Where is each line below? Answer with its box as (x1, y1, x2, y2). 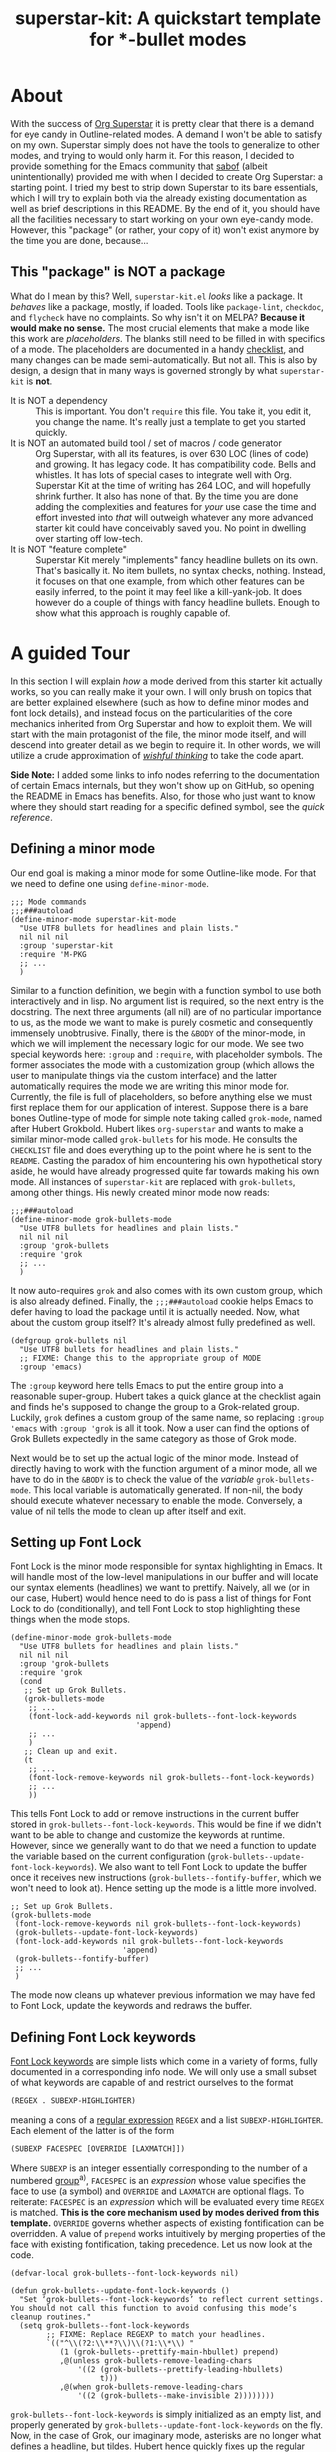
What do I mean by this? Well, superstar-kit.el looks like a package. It (10, 290, 303, 302)
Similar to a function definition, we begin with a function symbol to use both (10, 984, 322, 996)
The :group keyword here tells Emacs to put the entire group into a (10, 1379, 284, 1391)
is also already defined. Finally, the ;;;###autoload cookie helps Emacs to (10, 1295, 314, 1307)
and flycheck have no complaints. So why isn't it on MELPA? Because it (10, 311, 305, 323)
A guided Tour (10, 642, 131, 664)
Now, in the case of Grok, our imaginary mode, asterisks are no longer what (10, 2429, 322, 2441)
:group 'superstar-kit (19, 940, 114, 951)
